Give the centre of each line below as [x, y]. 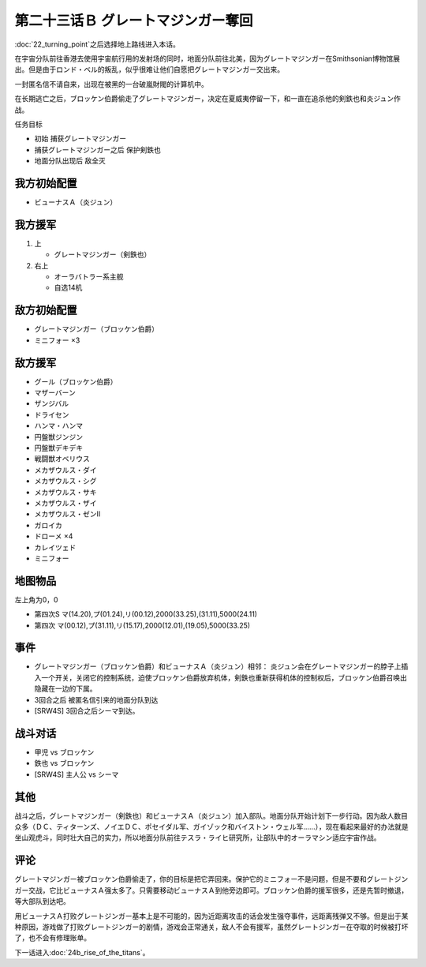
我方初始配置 [46, 183]
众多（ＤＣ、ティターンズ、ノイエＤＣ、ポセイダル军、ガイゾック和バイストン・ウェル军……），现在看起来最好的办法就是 [212, 827]
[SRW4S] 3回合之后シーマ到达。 [87, 711]
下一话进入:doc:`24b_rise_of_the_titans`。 [82, 952]
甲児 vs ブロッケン [64, 752]
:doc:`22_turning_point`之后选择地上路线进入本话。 [97, 44]
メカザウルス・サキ [65, 492]
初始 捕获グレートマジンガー [80, 139]
